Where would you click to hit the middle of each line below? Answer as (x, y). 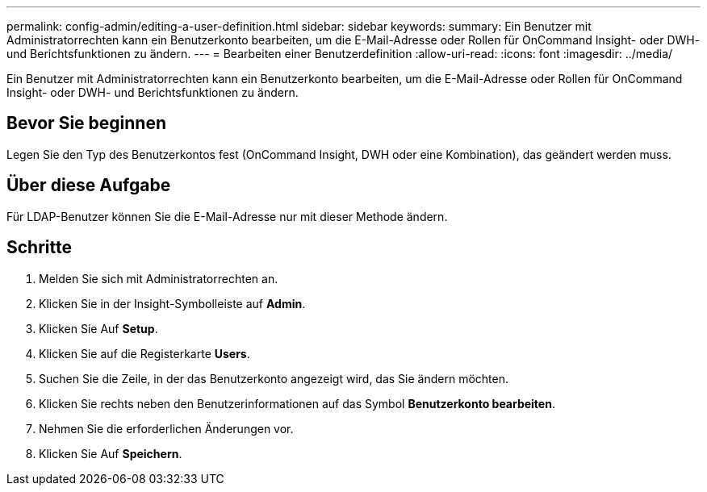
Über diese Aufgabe (89, 186)
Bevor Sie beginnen (87, 123)
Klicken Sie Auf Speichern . (111, 453)
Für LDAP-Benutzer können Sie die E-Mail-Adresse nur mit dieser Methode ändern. (227, 216)
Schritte (39, 248)
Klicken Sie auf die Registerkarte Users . (144, 353)
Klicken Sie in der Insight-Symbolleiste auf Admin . (172, 303)
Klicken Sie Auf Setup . (98, 328)
